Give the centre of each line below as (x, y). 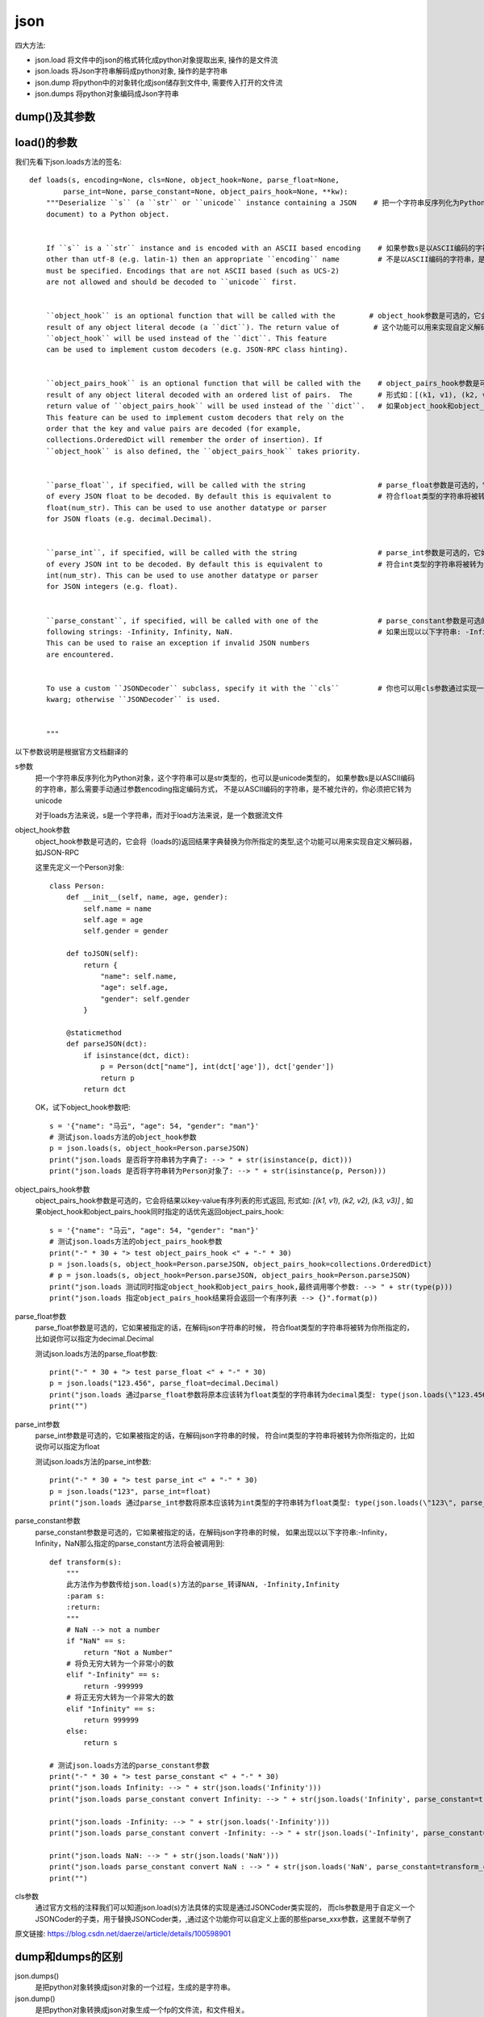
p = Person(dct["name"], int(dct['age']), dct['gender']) (217, 1067)
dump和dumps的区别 (69, 1956)
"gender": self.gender (145, 999)
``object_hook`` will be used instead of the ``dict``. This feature (186, 338)
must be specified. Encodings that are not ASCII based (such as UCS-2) (193, 271)
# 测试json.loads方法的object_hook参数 (123, 1137)
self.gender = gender (126, 931)
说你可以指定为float (67, 1447)
